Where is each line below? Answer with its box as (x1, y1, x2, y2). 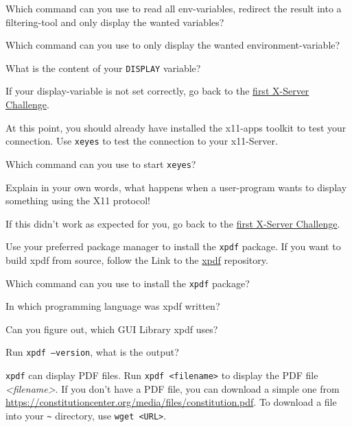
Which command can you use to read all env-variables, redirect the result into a (5, 1, 342, 15)
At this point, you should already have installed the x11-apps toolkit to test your (5, 120, 347, 134)
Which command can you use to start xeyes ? (5, 156, 196, 171)
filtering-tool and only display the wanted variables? (5, 14, 224, 29)
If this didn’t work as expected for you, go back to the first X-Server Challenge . (5, 216, 340, 230)
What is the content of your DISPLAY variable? (5, 60, 201, 75)
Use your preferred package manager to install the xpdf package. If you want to (5, 239, 341, 254)
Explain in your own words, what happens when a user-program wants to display (5, 180, 347, 194)
